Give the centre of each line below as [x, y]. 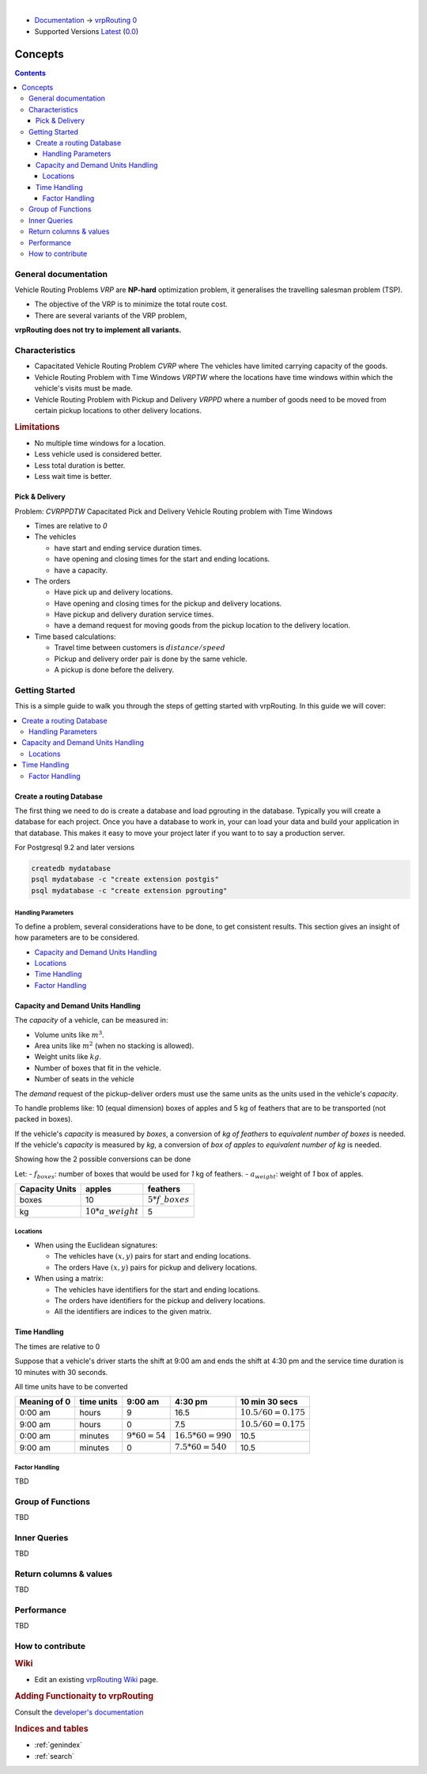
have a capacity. [81, 570]
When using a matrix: [69, 1278]
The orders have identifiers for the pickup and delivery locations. [160, 1300]
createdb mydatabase [71, 868]
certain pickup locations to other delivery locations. [118, 410]
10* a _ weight [112, 1211]
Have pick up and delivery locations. [113, 592]
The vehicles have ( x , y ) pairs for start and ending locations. [153, 1256]
